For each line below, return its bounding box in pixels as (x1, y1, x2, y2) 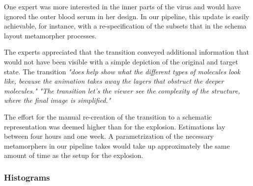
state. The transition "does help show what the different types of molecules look (4, 66, 240, 76)
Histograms (4, 171, 50, 183)
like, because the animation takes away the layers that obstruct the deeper (4, 76, 224, 86)
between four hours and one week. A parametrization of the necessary (4, 131, 214, 141)
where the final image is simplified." (4, 95, 111, 105)
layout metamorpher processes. (4, 30, 97, 40)
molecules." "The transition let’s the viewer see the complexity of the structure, (4, 85, 240, 95)
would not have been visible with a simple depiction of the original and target (4, 56, 238, 66)
